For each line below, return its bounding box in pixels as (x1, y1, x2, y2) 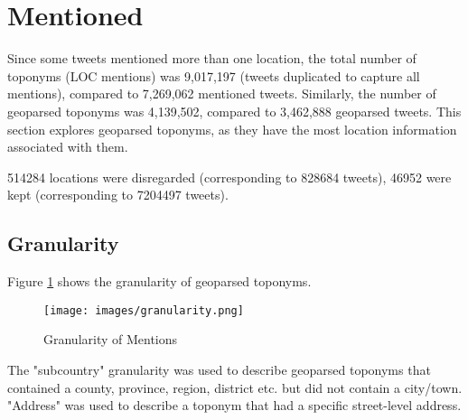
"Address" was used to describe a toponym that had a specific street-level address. (7, 396, 462, 415)
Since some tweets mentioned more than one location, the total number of (7, 49, 417, 68)
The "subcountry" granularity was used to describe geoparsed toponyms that (7, 359, 431, 378)
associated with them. (7, 137, 128, 156)
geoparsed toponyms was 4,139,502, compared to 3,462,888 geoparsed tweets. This (7, 101, 462, 120)
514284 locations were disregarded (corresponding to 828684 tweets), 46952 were (7, 167, 452, 186)
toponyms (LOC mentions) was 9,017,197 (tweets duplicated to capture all (7, 66, 420, 85)
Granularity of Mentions (43, 330, 178, 349)
